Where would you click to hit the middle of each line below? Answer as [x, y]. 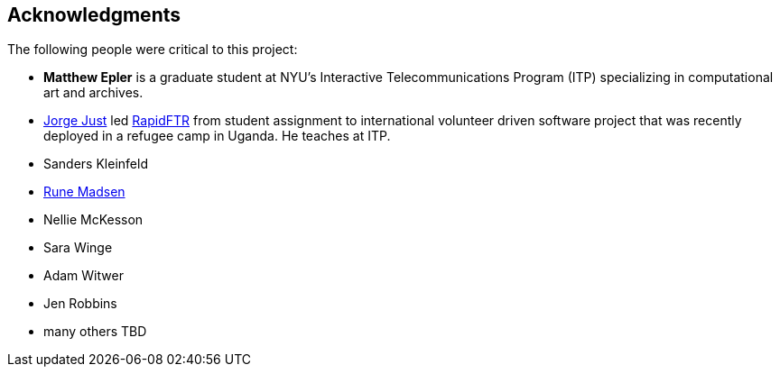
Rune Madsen [84, 192]
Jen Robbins [80, 304]
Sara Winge [78, 248]
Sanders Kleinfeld [96, 164]
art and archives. [93, 93]
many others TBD [95, 332]
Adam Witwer [84, 276]
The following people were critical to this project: [153, 50]
